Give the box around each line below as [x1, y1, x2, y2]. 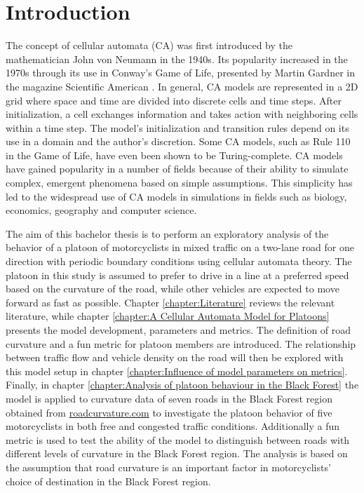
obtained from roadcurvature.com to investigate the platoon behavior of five [6, 405, 332, 419]
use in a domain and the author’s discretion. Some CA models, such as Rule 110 [6, 134, 351, 149]
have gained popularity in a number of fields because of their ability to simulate [6, 161, 349, 176]
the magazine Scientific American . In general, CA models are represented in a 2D [6, 79, 358, 93]
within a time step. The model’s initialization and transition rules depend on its [6, 120, 349, 135]
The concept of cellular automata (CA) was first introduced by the [6, 38, 292, 53]
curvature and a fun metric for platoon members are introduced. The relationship [6, 336, 356, 351]
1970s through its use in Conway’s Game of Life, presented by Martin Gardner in [6, 65, 355, 80]
